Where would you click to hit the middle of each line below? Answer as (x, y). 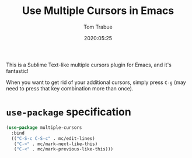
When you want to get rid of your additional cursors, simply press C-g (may (96, 82)
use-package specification (69, 112)
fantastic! (17, 71)
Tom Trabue (98, 27)
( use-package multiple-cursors (44, 127)
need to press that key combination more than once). (70, 88)
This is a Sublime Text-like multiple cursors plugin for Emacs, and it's (89, 65)
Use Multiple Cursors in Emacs (98, 11)
